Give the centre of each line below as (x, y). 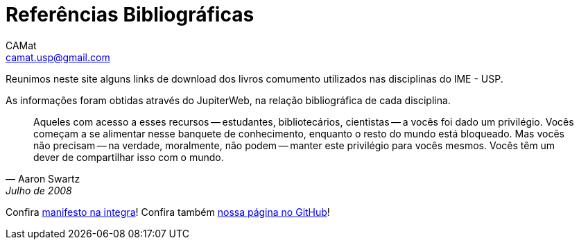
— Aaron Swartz (43, 178)
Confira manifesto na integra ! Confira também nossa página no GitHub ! (168, 212)
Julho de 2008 (39, 190)
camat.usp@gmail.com (58, 57)
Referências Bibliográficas (130, 15)
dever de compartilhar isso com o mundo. (129, 157)
